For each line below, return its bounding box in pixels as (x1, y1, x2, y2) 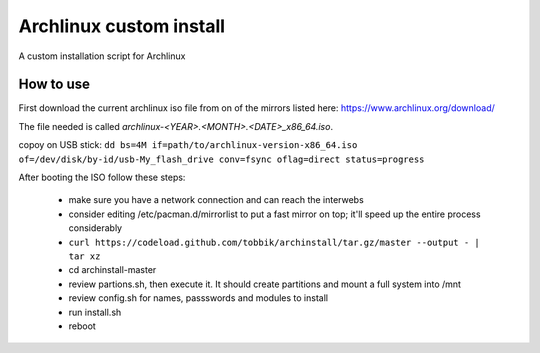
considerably (68, 222, 123, 234)
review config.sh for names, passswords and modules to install (68, 292, 329, 304)
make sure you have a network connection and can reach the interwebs (68, 194, 364, 206)
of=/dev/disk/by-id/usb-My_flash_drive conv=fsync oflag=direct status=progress (18, 153, 425, 165)
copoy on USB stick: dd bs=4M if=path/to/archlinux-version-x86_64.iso (18, 139, 358, 151)
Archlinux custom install (18, 15, 225, 37)
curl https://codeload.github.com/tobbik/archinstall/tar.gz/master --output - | (68, 236, 480, 248)
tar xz (68, 250, 101, 262)
